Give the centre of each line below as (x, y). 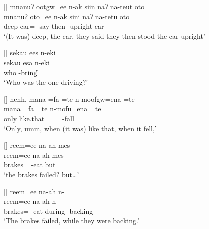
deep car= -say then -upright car (54, 26)
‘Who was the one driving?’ (46, 82)
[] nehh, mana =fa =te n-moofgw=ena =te (69, 99)
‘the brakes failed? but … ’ (42, 174)
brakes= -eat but (30, 165)
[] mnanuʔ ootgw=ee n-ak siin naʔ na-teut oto (74, 6)
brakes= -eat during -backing (49, 211)
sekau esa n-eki (27, 62)
